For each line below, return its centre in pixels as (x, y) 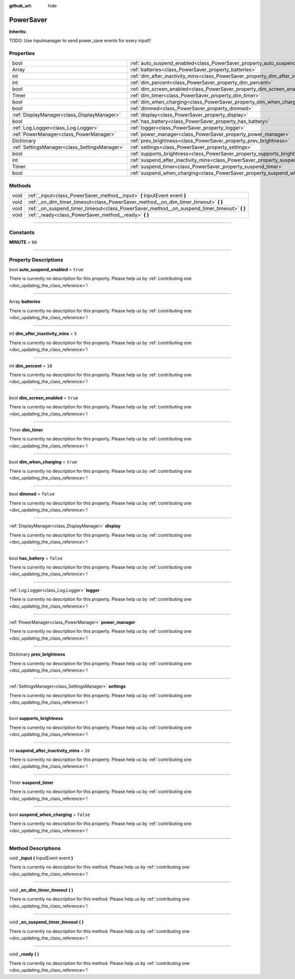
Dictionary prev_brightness (37, 654)
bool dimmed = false (32, 494)
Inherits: (18, 32)
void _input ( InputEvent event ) (41, 858)
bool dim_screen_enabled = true (44, 398)
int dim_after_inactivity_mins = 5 (43, 334)
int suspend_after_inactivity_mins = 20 (50, 751)
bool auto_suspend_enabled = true (46, 270)
